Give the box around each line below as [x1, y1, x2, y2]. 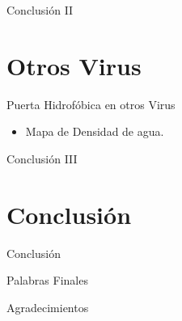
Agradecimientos [6, 298, 89, 315]
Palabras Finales [6, 272, 88, 289]
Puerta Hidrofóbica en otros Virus [6, 95, 176, 112]
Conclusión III [6, 150, 78, 167]
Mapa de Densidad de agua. [25, 123, 164, 140]
